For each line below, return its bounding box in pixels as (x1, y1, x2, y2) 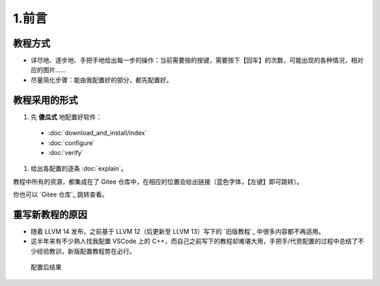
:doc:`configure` (48, 138, 95, 147)
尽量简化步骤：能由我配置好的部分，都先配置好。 (30, 75, 172, 84)
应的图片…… (30, 66, 67, 74)
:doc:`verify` (48, 148, 84, 156)
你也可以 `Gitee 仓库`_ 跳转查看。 (13, 190, 108, 199)
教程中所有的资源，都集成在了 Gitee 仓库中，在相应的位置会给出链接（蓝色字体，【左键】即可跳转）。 (13, 177, 303, 186)
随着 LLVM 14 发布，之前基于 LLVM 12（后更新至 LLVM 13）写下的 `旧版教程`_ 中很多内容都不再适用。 (30, 228, 325, 235)
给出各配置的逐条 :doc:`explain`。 (30, 164, 127, 173)
